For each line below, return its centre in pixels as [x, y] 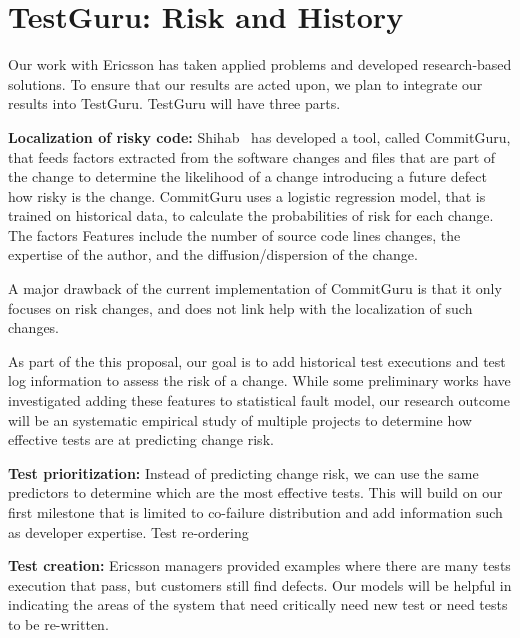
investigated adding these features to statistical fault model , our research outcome [259, 400]
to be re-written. [58, 623]
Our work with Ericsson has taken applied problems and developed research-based [260, 64]
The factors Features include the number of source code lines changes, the [234, 234]
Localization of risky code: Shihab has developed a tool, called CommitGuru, [259, 136]
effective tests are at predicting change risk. [141, 439]
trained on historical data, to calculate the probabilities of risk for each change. [251, 215]
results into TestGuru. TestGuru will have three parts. [174, 103]
